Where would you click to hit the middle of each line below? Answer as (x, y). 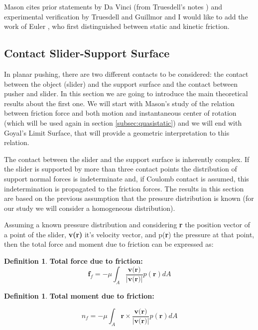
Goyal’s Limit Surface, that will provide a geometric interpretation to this (117, 132)
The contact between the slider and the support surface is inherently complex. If (127, 159)
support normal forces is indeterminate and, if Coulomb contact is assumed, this (127, 178)
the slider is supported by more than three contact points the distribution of (121, 169)
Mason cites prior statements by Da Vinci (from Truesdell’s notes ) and (113, 6)
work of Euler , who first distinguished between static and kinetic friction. (117, 26)
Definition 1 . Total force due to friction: (73, 261)
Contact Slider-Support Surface (87, 53)
